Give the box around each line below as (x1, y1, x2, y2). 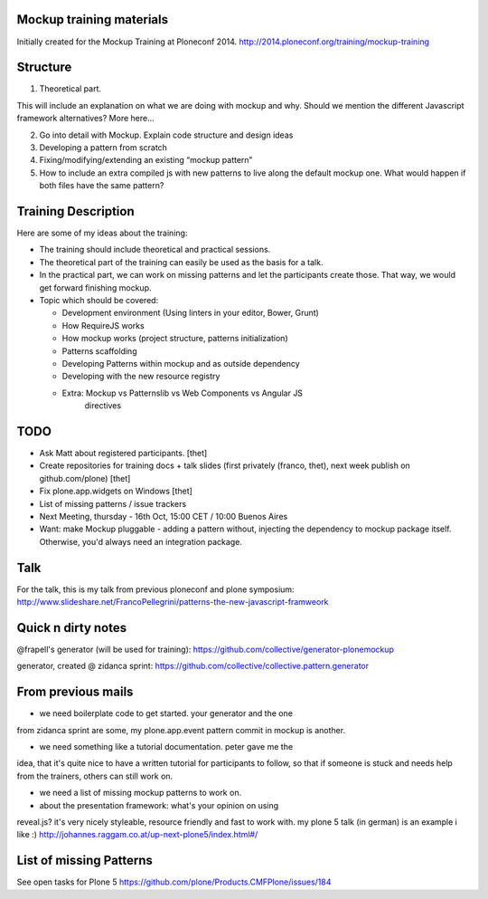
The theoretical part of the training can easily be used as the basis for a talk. (39, 256, 324, 267)
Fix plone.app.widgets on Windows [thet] (39, 485, 193, 497)
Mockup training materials (16, 12, 169, 27)
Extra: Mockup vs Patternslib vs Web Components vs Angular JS (61, 387, 303, 398)
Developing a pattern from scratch (39, 141, 167, 153)
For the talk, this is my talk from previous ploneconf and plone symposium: (16, 584, 295, 595)
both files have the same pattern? (39, 180, 164, 191)
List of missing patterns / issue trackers (39, 498, 187, 509)
